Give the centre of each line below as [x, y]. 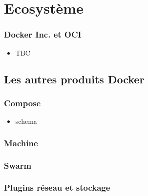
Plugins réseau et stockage [57, 187]
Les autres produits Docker [74, 79]
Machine [21, 143]
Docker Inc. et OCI [43, 34]
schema [26, 121]
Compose [22, 103]
